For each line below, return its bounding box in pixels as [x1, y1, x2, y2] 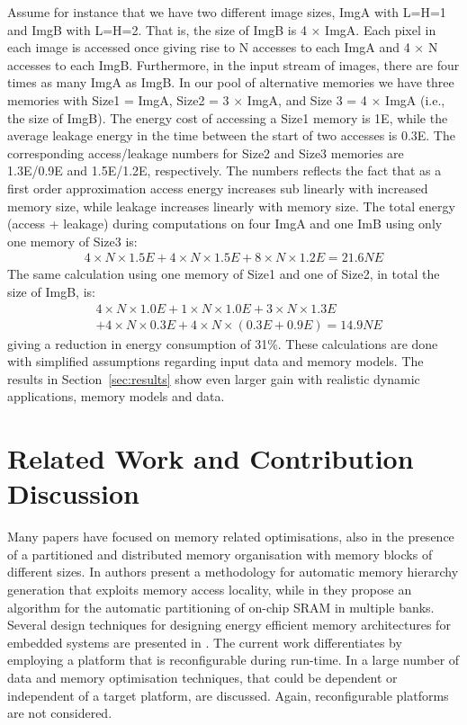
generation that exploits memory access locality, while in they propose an [7, 580, 412, 599]
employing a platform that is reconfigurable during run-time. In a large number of [7, 650, 460, 669]
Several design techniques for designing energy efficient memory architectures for [7, 615, 451, 634]
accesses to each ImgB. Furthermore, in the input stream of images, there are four [7, 55, 460, 74]
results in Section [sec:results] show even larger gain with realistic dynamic [7, 369, 420, 388]
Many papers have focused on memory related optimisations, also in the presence [7, 527, 454, 546]
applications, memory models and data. [7, 387, 225, 406]
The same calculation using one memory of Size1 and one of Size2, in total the [7, 264, 440, 283]
